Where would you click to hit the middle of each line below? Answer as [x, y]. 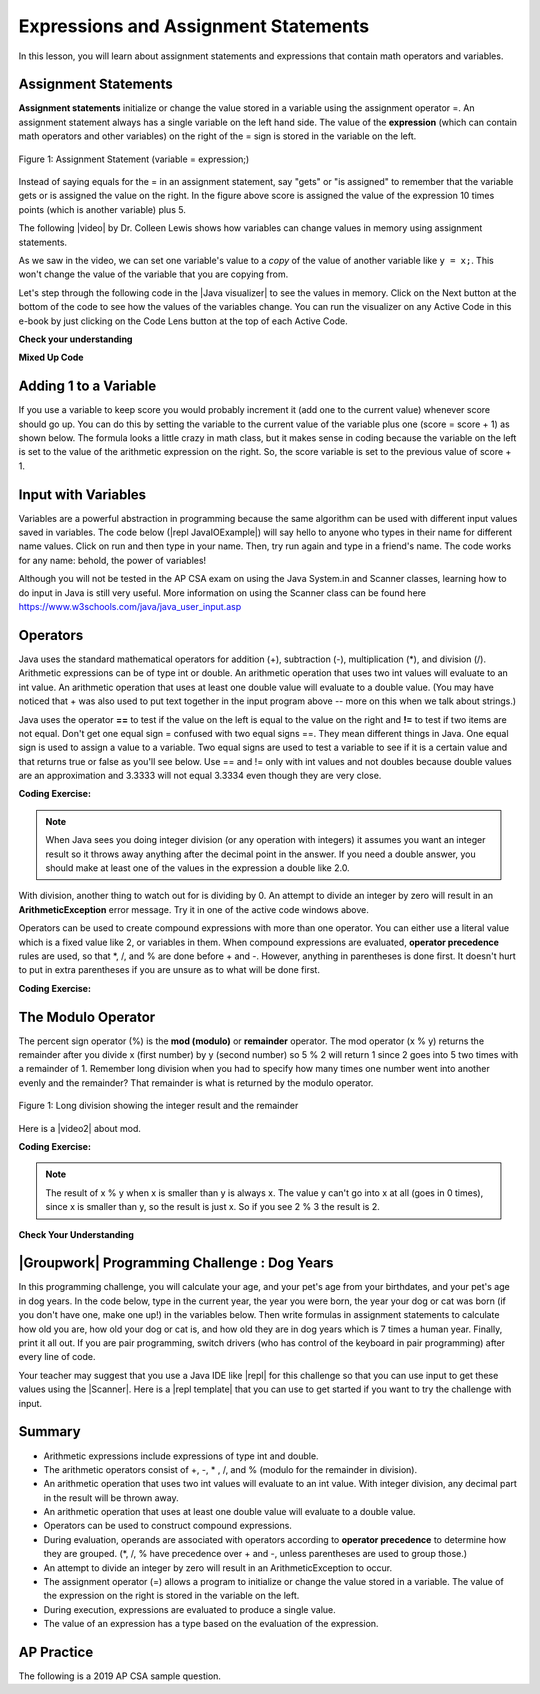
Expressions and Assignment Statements [194, 26]
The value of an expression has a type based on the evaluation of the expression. [211, 1624]
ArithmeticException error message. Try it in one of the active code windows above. [193, 909]
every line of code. [57, 1357]
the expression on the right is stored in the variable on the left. [171, 1596]
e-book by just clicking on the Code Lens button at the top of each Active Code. [183, 321]
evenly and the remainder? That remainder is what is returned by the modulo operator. [196, 1082]
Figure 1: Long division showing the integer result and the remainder [158, 1106]
